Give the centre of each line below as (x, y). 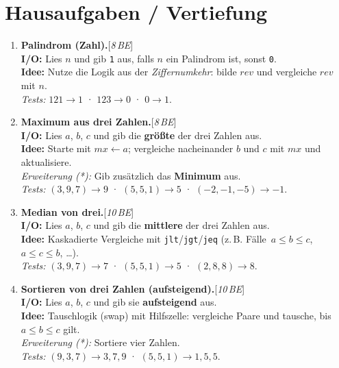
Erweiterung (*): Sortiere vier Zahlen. (100, 342)
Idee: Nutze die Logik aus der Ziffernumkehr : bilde (129, 72)
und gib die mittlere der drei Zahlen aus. (181, 225)
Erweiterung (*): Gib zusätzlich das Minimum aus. (131, 175)
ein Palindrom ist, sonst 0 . (221, 58)
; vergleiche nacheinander (180, 148)
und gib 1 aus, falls (114, 58)
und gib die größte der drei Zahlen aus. (178, 135)
